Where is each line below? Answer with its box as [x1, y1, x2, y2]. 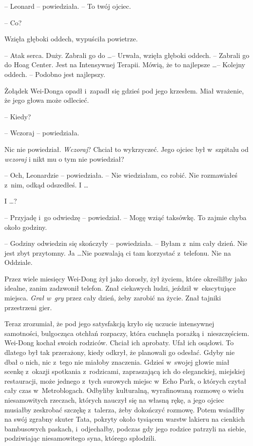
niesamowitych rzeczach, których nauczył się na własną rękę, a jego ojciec [4, 395, 224, 405]
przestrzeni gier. [4, 302, 52, 312]
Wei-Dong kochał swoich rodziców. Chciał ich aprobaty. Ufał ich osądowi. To [4, 337, 234, 348]
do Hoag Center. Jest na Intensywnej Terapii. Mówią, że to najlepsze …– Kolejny [4, 59, 246, 70]
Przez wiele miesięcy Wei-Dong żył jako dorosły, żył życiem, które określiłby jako [4, 273, 247, 283]
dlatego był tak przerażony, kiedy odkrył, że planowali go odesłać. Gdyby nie [4, 347, 235, 357]
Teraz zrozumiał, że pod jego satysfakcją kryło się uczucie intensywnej [4, 318, 214, 329]
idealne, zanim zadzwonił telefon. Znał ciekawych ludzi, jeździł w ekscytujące [4, 283, 236, 293]
